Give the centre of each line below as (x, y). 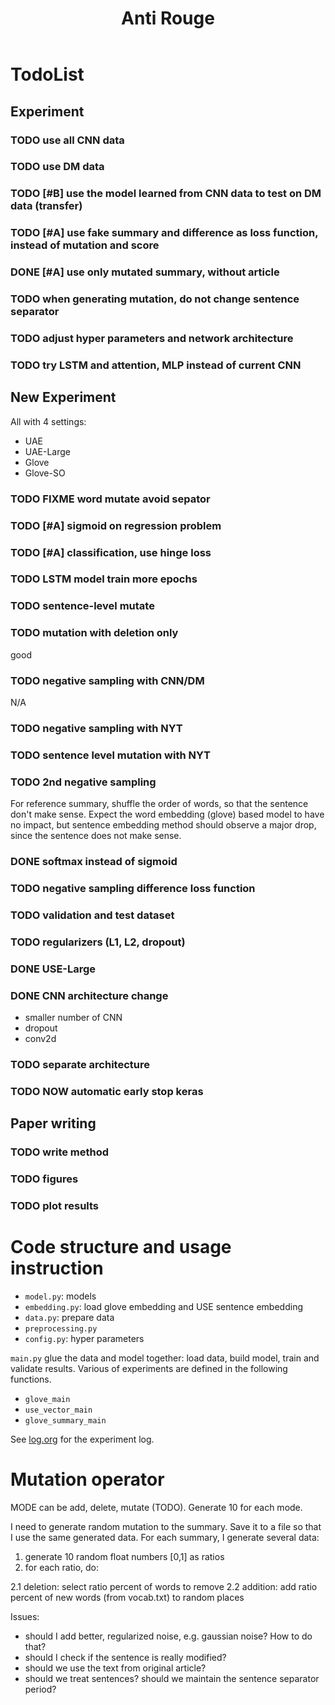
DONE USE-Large (53, 969)
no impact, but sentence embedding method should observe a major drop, (163, 825)
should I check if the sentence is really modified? (125, 1657)
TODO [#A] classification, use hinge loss (111, 552)
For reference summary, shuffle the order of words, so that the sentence (159, 804)
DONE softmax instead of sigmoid (94, 862)
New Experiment (63, 397)
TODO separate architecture (80, 1064)
